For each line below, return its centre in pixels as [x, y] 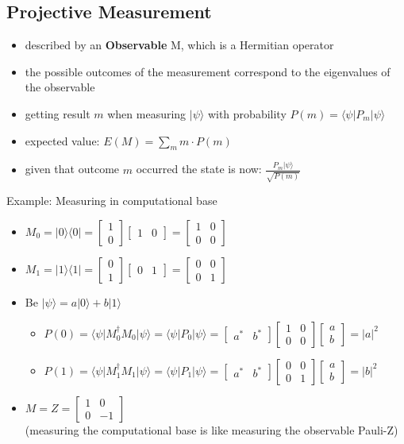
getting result [58, 113]
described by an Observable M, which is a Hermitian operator [179, 45]
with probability [247, 113]
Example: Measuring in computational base [112, 201]
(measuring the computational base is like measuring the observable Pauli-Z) [212, 429]
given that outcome [72, 169]
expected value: [62, 140]
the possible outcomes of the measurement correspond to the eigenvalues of [208, 71]
